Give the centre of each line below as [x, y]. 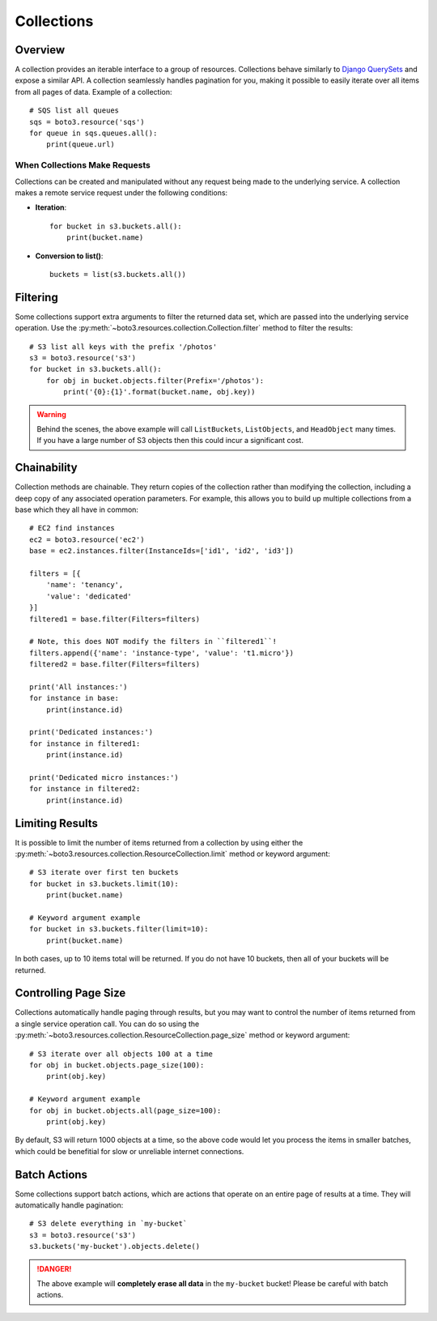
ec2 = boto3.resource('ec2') [87, 539]
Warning [51, 414]
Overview [40, 50]
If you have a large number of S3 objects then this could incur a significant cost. [170, 441]
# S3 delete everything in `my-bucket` [108, 1224]
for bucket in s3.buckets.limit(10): [104, 884]
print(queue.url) [80, 145]
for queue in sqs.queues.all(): [93, 133]
